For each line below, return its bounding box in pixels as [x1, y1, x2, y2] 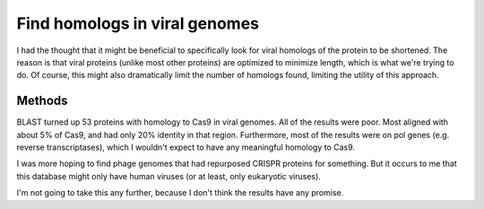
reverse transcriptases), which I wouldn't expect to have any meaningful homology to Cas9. [16, 142, 356, 152]
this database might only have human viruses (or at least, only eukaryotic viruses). [16, 170, 322, 181]
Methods [16, 93, 68, 109]
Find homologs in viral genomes [16, 13, 260, 33]
